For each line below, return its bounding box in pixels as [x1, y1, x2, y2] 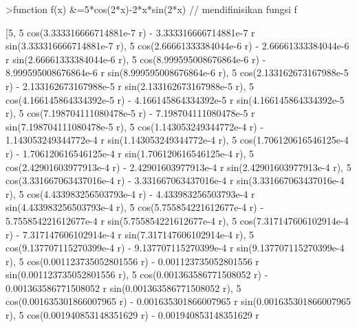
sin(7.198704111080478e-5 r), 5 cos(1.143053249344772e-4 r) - [6, 119, 264, 133]
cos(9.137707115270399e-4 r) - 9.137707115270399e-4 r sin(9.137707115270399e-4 [6, 240, 345, 255]
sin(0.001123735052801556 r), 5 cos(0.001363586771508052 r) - [6, 267, 268, 282]
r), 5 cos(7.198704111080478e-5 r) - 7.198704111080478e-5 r [6, 106, 255, 120]
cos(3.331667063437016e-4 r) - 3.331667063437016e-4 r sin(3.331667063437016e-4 [6, 173, 345, 188]
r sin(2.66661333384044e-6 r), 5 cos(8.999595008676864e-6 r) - [6, 52, 266, 66]
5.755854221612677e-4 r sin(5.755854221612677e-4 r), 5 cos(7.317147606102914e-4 [6, 213, 349, 227]
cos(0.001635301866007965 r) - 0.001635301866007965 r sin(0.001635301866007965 [6, 294, 351, 308]
